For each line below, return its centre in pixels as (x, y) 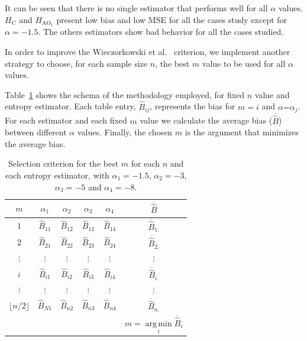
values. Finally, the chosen (125, 132)
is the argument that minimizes (242, 132)
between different (36, 132)
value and (272, 94)
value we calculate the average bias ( (206, 120)
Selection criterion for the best (64, 163)
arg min (159, 324)
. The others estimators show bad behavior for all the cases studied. (161, 32)
